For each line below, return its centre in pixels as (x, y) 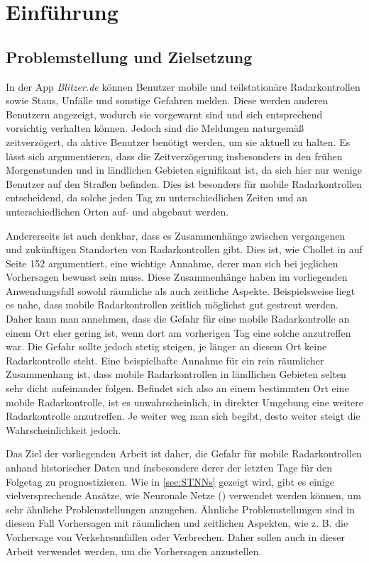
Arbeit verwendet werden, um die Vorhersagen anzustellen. (134, 551)
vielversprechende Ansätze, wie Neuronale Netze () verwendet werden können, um (183, 495)
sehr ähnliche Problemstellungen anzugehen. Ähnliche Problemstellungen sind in (181, 509)
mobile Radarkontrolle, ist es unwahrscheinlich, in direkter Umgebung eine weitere (184, 402)
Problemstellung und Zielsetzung (129, 56)
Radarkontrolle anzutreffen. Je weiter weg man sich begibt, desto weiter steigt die (183, 416)
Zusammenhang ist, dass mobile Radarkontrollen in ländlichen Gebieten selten (176, 374)
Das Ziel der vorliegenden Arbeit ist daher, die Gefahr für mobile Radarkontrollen (184, 453)
